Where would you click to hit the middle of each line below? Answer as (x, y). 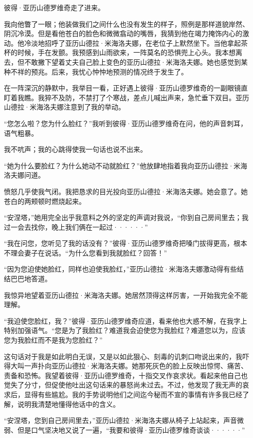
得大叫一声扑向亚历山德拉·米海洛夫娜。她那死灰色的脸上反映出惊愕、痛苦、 (126, 366)
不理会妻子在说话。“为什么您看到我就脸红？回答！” (86, 252)
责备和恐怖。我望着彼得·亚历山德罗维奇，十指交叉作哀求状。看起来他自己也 (126, 375)
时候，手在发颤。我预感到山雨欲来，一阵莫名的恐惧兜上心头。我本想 (126, 52)
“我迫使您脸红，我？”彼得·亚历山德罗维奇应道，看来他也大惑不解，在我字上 (126, 320)
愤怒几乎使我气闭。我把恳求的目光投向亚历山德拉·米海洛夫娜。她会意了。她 (126, 191)
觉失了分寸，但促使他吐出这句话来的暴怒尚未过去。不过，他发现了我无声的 (123, 385)
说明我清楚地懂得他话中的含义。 (68, 404)
